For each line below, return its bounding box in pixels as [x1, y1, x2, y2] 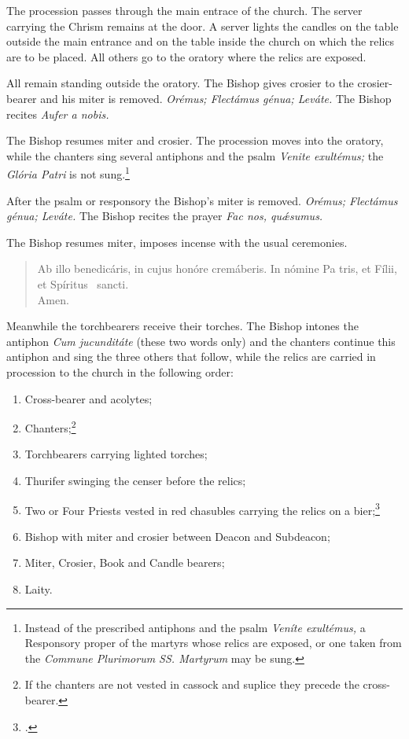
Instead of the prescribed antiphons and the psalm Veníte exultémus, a [24, 619, 366, 635]
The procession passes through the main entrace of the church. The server [6, 2, 363, 18]
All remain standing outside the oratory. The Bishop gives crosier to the [6, 75, 354, 91]
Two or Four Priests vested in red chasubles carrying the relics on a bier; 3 [24, 499, 380, 518]
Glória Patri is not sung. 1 [6, 164, 130, 182]
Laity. [24, 581, 53, 597]
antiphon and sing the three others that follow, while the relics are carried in [6, 348, 376, 365]
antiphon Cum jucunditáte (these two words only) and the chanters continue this [6, 333, 396, 349]
